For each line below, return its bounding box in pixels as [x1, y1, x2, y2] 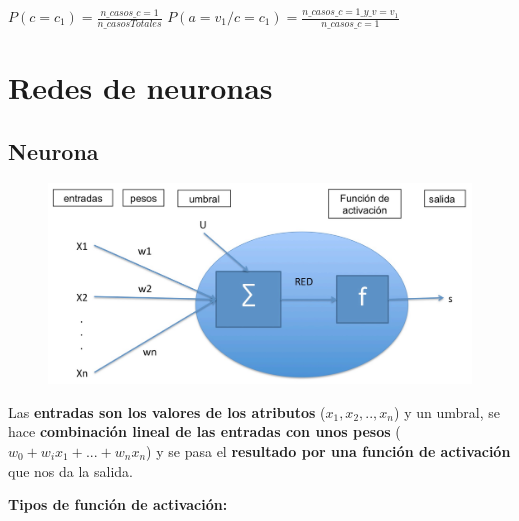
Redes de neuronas [8, 67, 273, 108]
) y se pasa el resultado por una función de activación [146, 441, 511, 461]
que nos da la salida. [8, 460, 133, 481]
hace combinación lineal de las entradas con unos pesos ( [8, 421, 401, 442]
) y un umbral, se [394, 401, 500, 422]
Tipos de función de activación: [8, 494, 228, 515]
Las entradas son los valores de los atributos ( [8, 401, 326, 422]
